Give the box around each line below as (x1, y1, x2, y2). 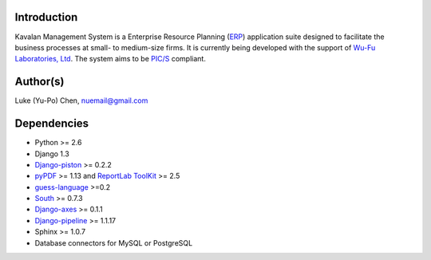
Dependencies (14, 116, 89, 131)
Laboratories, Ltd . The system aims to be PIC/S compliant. (14, 54, 207, 64)
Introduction (14, 10, 78, 24)
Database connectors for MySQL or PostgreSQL (34, 238, 193, 247)
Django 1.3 (34, 148, 69, 159)
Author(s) (14, 75, 65, 89)
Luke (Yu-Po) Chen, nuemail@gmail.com (14, 96, 148, 105)
